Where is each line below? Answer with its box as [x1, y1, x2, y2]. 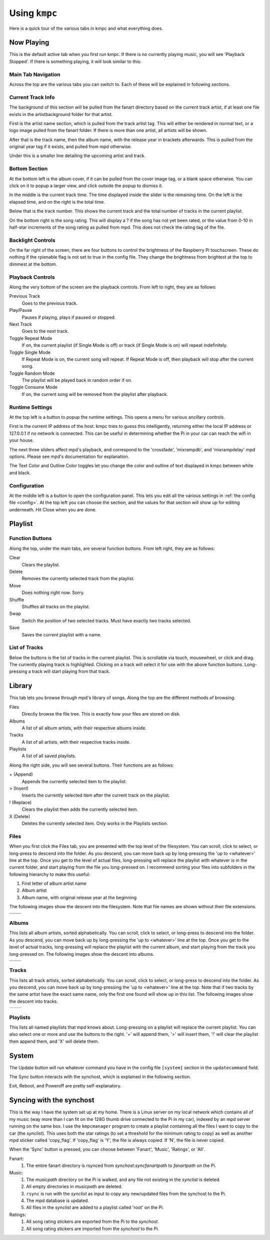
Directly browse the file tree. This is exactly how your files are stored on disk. [21, 711, 181, 717]
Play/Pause [9, 307, 32, 313]
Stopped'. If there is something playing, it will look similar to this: [9, 58, 142, 65]
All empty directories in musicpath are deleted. [26, 1183, 122, 1189]
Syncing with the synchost [9, 1096, 94, 1104]
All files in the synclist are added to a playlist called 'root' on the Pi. [26, 1204, 164, 1210]
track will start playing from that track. [31, 669, 110, 675]
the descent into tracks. [9, 998, 58, 1004]
